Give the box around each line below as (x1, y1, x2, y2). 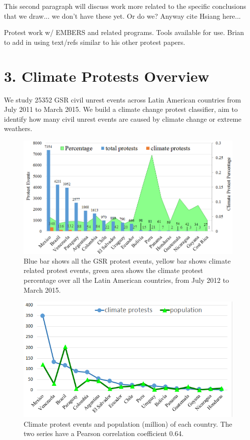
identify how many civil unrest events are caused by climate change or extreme (4, 113, 242, 124)
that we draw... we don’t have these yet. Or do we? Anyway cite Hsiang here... (4, 10, 241, 21)
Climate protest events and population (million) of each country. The (24, 418, 232, 429)
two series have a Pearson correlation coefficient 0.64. (24, 428, 184, 439)
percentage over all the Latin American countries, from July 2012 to (24, 274, 229, 285)
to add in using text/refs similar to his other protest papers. (4, 36, 186, 47)
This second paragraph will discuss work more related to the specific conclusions (4, 1, 246, 11)
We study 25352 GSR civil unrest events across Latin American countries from (4, 94, 241, 104)
